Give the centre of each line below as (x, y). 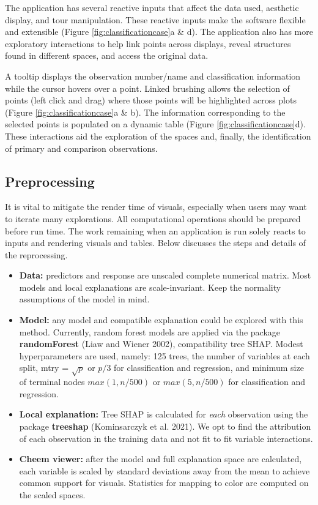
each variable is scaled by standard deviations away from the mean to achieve (165, 470)
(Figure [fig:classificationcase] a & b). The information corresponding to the (145, 112)
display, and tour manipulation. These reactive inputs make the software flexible (155, 19)
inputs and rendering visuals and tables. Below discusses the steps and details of (155, 243)
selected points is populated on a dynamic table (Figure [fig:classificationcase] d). (155, 124)
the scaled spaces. (52, 494)
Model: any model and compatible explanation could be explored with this (161, 320)
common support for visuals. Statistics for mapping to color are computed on (164, 483)
